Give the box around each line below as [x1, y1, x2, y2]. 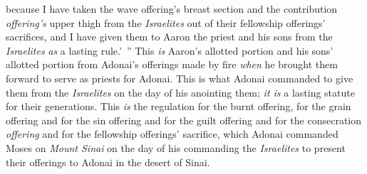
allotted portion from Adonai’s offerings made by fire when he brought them [6, 57, 338, 72]
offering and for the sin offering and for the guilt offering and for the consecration [6, 112, 362, 127]
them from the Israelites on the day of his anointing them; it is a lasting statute [6, 85, 355, 99]
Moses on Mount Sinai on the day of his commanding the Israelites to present [6, 140, 346, 155]
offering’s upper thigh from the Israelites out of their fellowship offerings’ [6, 15, 326, 30]
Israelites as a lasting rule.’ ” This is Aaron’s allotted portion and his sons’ [6, 43, 334, 58]
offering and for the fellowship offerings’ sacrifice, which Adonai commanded [6, 126, 338, 141]
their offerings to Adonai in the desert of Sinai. [6, 154, 210, 169]
